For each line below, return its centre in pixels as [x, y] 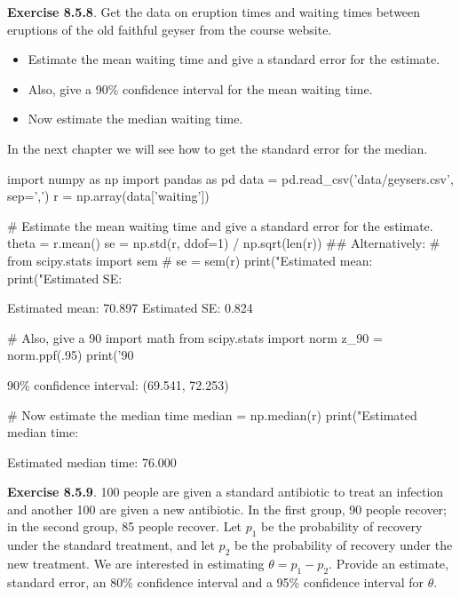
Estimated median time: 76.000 [92, 462]
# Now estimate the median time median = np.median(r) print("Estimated [212, 414]
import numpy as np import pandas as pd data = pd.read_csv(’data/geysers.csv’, [230, 178]
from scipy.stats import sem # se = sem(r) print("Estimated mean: [190, 260]
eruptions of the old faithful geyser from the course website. [170, 29]
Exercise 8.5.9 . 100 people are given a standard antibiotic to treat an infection [226, 492]
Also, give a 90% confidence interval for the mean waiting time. [200, 88]
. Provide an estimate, [389, 564]
